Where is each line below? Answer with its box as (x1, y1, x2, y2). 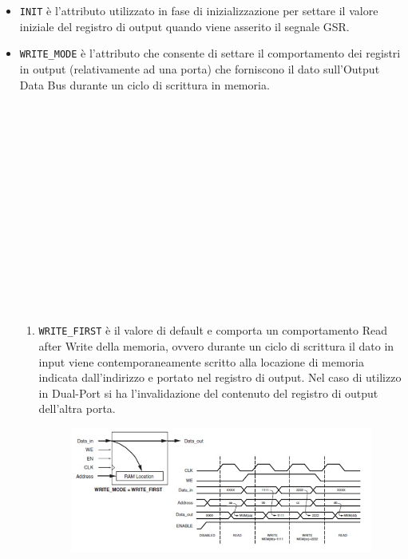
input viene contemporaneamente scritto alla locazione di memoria (38, 353, 364, 370)
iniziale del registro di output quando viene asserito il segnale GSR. (19, 18, 350, 34)
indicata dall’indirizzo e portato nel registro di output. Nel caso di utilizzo (38, 369, 402, 386)
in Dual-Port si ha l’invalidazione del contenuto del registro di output (38, 384, 378, 401)
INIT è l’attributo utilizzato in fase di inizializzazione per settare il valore (19, 2, 378, 18)
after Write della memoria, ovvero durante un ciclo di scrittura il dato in (38, 338, 394, 355)
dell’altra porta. (38, 400, 116, 417)
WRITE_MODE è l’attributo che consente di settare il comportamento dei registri (19, 45, 401, 61)
